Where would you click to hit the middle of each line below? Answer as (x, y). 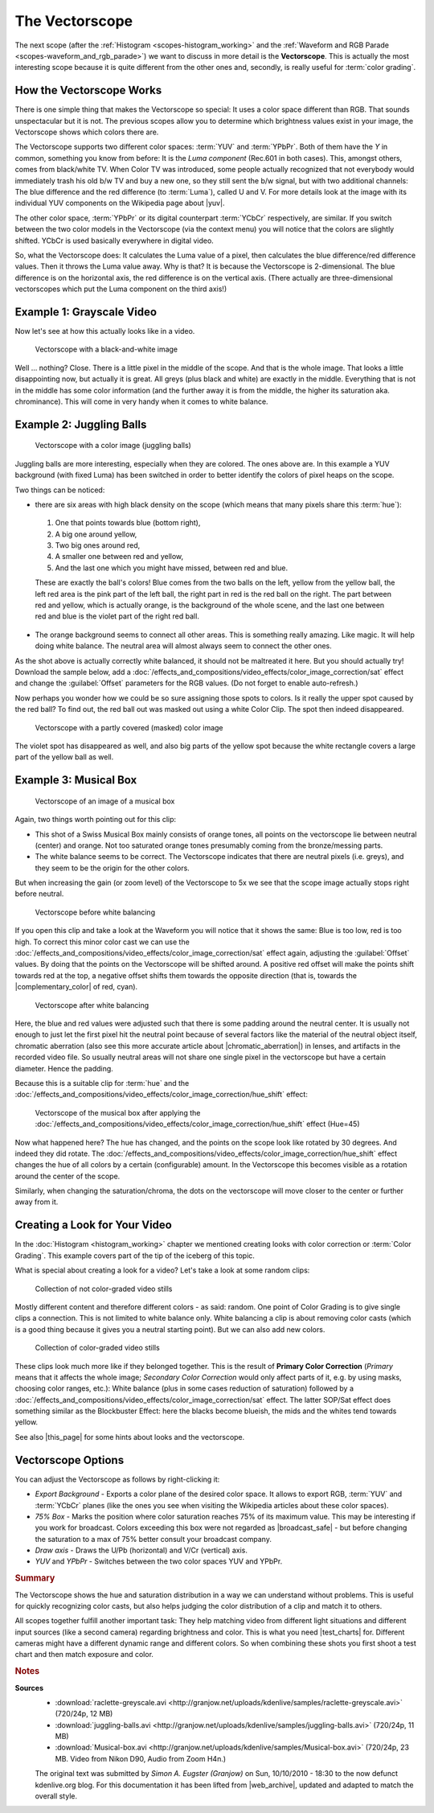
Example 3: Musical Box (76, 780)
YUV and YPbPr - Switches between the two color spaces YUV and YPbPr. (159, 1561)
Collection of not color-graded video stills (104, 1289)
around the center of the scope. (68, 1176)
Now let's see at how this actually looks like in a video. (105, 331)
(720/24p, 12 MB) (84, 1714)
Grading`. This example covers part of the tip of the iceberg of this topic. (135, 1256)
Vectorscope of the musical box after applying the (118, 1112)
